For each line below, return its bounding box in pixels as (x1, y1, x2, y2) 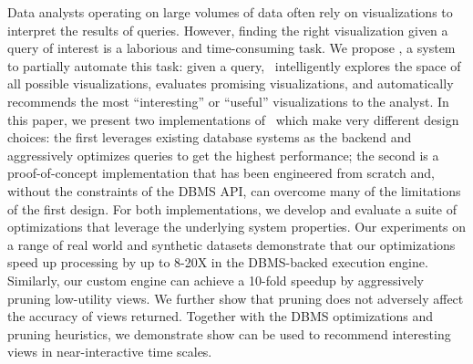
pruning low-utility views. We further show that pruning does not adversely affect (7, 288, 464, 307)
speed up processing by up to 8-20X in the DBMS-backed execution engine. (7, 253, 428, 272)
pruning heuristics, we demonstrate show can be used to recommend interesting (7, 324, 451, 343)
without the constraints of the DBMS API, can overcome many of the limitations (7, 181, 461, 200)
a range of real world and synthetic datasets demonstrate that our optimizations (7, 234, 456, 254)
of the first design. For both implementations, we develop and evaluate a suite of (7, 199, 457, 218)
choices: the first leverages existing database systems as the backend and (7, 128, 412, 147)
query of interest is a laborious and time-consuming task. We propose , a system (7, 38, 456, 57)
